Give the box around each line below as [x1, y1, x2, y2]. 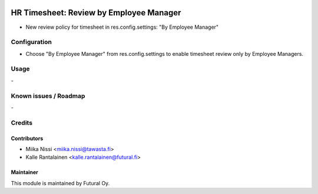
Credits [11, 118, 32, 126]
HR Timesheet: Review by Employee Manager [11, 8, 181, 18]
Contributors [11, 135, 44, 142]
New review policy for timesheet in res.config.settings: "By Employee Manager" [25, 24, 219, 31]
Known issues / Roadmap [11, 92, 85, 100]
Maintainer [11, 169, 38, 176]
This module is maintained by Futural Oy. [11, 179, 110, 186]
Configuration [11, 38, 52, 46]
